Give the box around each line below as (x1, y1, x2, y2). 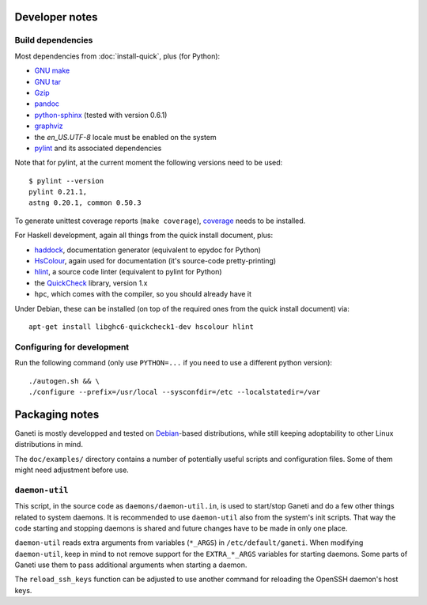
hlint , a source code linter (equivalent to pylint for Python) (34, 267, 222, 277)
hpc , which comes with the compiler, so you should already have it (34, 289, 252, 299)
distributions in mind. (14, 440, 83, 449)
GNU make (34, 66, 70, 75)
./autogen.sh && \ (28, 376, 100, 385)
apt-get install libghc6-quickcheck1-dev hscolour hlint (28, 322, 255, 331)
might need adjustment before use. (14, 465, 130, 475)
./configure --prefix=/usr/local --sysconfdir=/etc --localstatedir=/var (28, 388, 321, 396)
